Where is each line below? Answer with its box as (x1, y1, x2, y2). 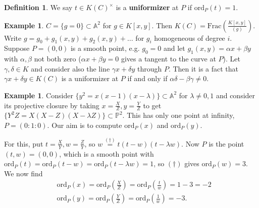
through (137, 63, 162, 74)
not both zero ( (34, 53, 81, 64)
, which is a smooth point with (59, 148, 154, 159)
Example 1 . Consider (4, 90, 73, 100)
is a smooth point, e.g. (70, 43, 140, 53)
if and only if (127, 73, 168, 84)
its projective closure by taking (4, 100, 99, 110)
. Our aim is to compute (47, 119, 122, 130)
